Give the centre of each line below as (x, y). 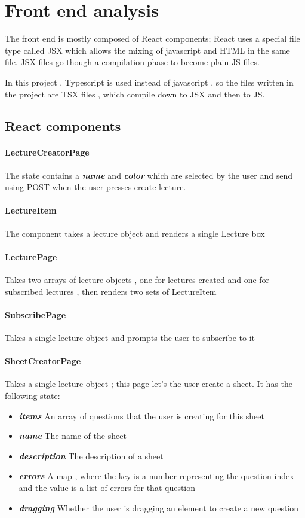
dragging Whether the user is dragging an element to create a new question (159, 508)
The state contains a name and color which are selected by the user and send (149, 175)
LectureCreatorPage (47, 152)
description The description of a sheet (91, 455)
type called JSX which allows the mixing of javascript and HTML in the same (147, 50)
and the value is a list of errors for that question (107, 487)
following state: (33, 396)
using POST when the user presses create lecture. (95, 187)
